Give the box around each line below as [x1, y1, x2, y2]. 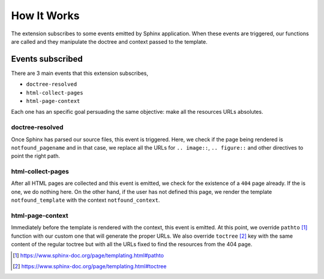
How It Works [11, 9, 80, 22]
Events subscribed [11, 54, 83, 64]
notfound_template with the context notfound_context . [11, 196, 160, 204]
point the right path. [11, 153, 60, 160]
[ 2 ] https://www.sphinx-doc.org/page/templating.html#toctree [13, 262, 167, 269]
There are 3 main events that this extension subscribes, [11, 69, 149, 77]
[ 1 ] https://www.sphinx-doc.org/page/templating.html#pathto [13, 251, 164, 259]
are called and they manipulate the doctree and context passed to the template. [11, 38, 208, 45]
